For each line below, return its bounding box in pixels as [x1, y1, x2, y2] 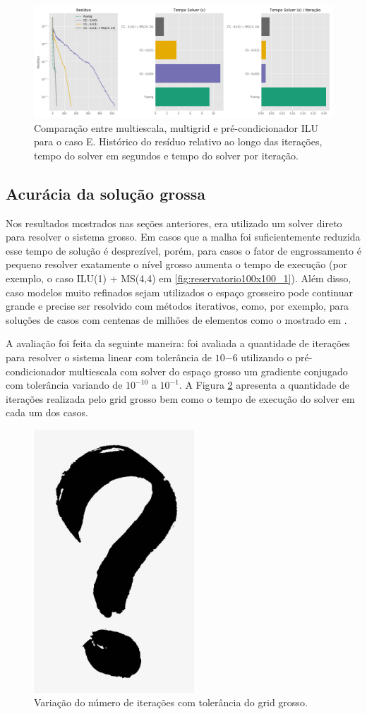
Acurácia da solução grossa [6, 182, 206, 204]
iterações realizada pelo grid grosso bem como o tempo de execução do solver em [6, 391, 355, 406]
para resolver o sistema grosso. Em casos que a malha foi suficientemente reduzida [6, 229, 361, 244]
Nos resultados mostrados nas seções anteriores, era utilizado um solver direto [6, 215, 342, 230]
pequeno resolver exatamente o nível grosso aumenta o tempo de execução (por [6, 257, 348, 272]
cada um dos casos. [6, 405, 88, 420]
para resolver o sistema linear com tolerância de [6, 349, 212, 364]
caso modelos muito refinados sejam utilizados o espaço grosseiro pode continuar [6, 284, 353, 299]
